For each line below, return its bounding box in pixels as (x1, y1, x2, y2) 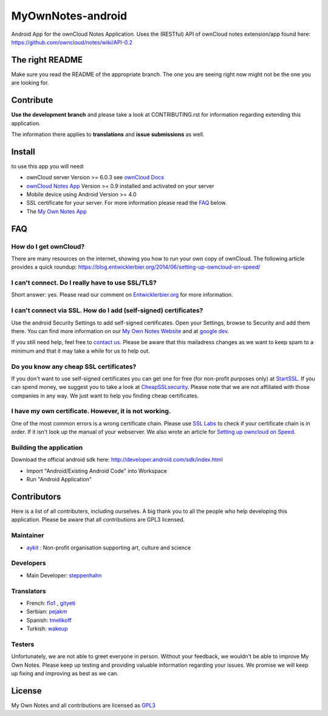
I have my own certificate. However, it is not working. (11, 407, 171, 416)
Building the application (11, 444, 83, 452)
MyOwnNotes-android (11, 9, 128, 22)
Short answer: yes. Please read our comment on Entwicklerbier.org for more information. (11, 291, 233, 298)
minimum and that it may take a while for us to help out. (11, 347, 150, 354)
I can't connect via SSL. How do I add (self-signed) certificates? (11, 306, 203, 315)
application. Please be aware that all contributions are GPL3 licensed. (11, 516, 185, 523)
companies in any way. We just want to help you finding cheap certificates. (11, 392, 199, 399)
